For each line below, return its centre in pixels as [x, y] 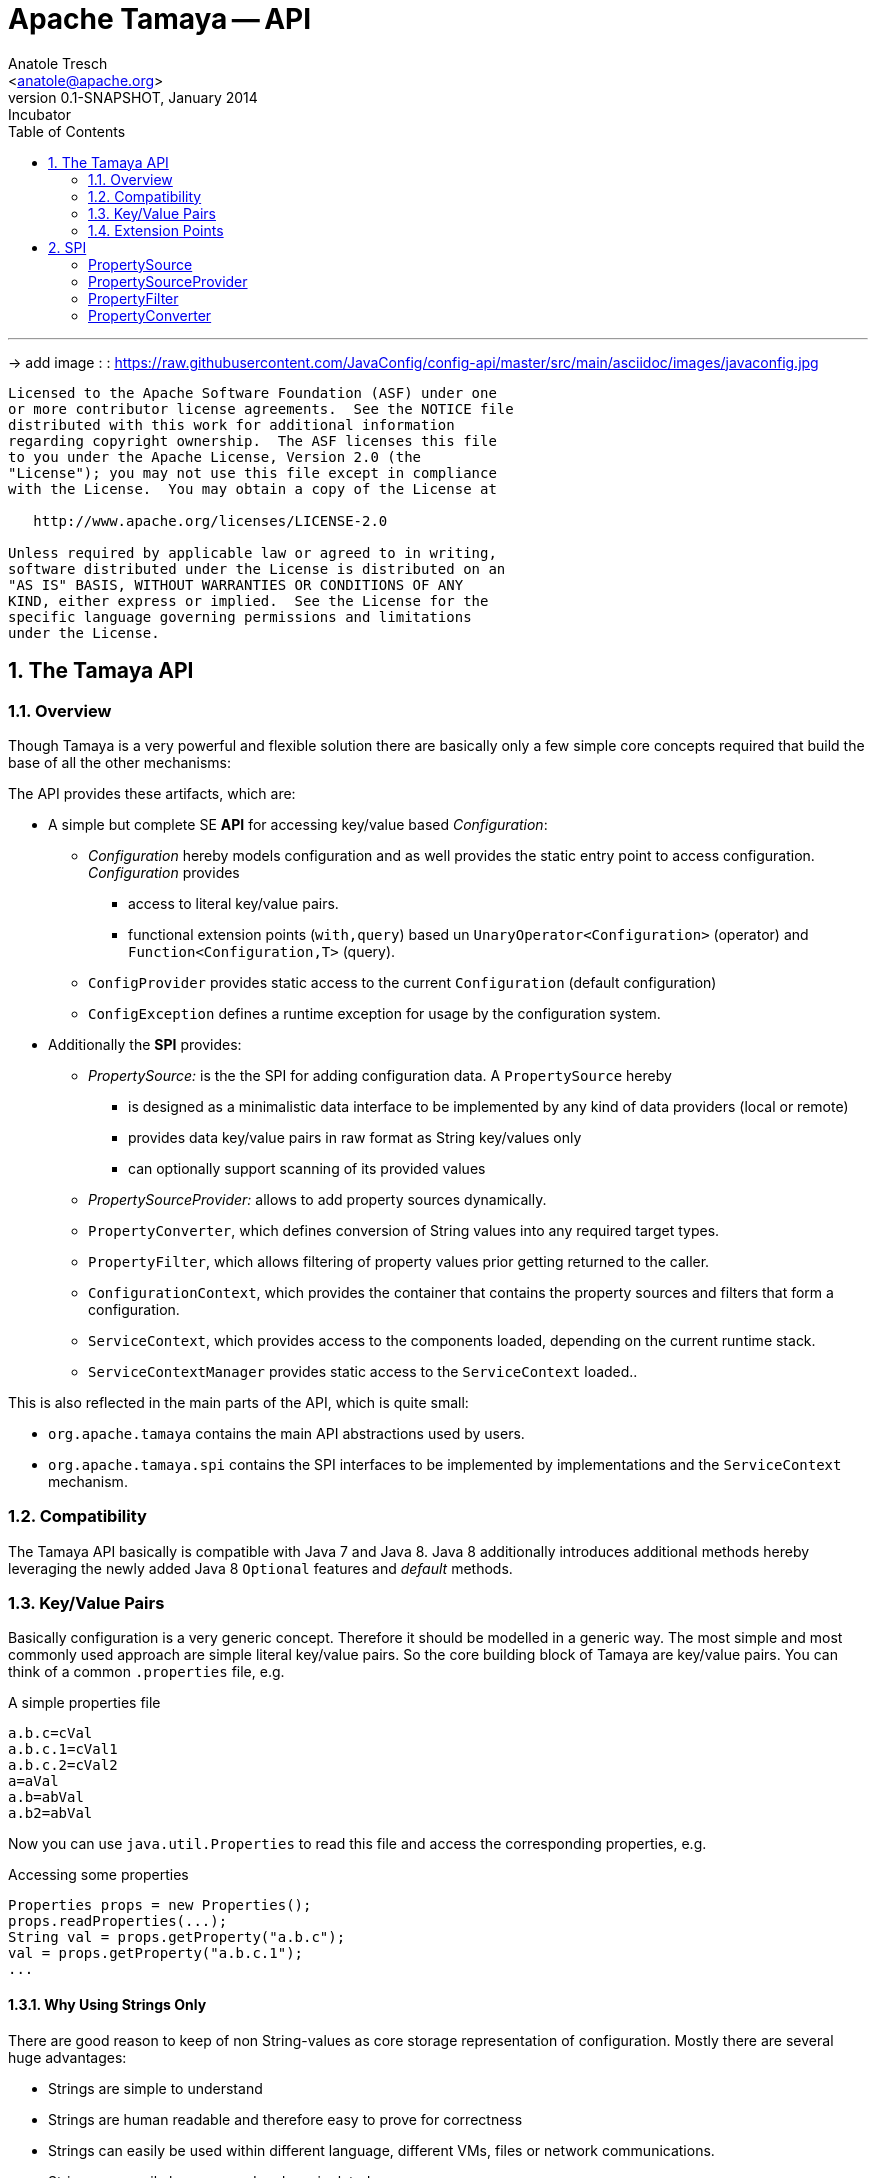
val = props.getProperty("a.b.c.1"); [156, 1953]
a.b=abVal [46, 1797]
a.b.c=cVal [50, 1733]
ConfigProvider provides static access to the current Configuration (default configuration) [402, 982]
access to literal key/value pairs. [233, 903]
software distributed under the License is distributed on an [257, 568]
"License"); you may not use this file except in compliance [252, 472]
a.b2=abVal [50, 1813]
